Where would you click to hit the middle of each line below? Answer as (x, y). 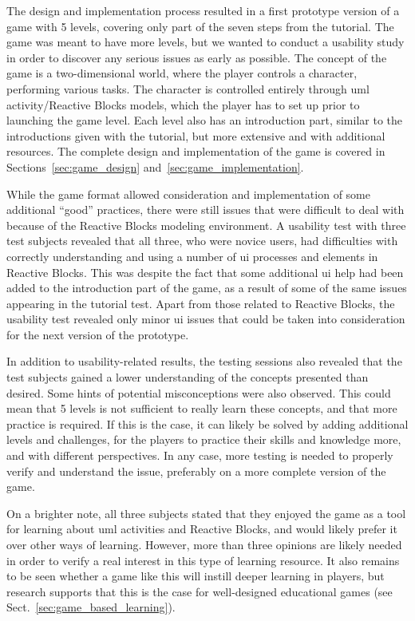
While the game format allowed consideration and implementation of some (188, 194)
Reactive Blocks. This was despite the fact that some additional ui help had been (205, 272)
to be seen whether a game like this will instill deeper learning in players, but (196, 576)
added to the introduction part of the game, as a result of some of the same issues (207, 288)
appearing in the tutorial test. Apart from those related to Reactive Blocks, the (201, 303)
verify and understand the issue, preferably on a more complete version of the (196, 471)
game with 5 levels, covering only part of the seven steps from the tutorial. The (200, 26)
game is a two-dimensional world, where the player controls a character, (182, 73)
